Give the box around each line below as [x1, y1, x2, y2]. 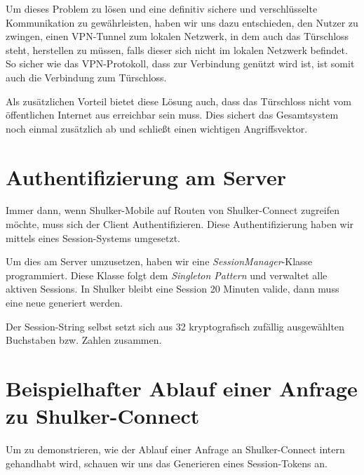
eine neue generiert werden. [6, 295, 123, 310]
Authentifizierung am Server [6, 162, 286, 191]
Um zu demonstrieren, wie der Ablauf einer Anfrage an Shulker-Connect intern [6, 442, 345, 457]
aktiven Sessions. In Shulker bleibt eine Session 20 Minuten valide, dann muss [6, 281, 339, 296]
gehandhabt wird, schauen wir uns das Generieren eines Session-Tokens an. [6, 455, 328, 470]
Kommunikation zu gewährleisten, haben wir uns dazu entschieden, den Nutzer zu [6, 15, 358, 29]
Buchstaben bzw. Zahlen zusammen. [6, 333, 162, 347]
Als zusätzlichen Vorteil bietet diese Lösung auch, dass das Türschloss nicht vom [6, 93, 352, 108]
